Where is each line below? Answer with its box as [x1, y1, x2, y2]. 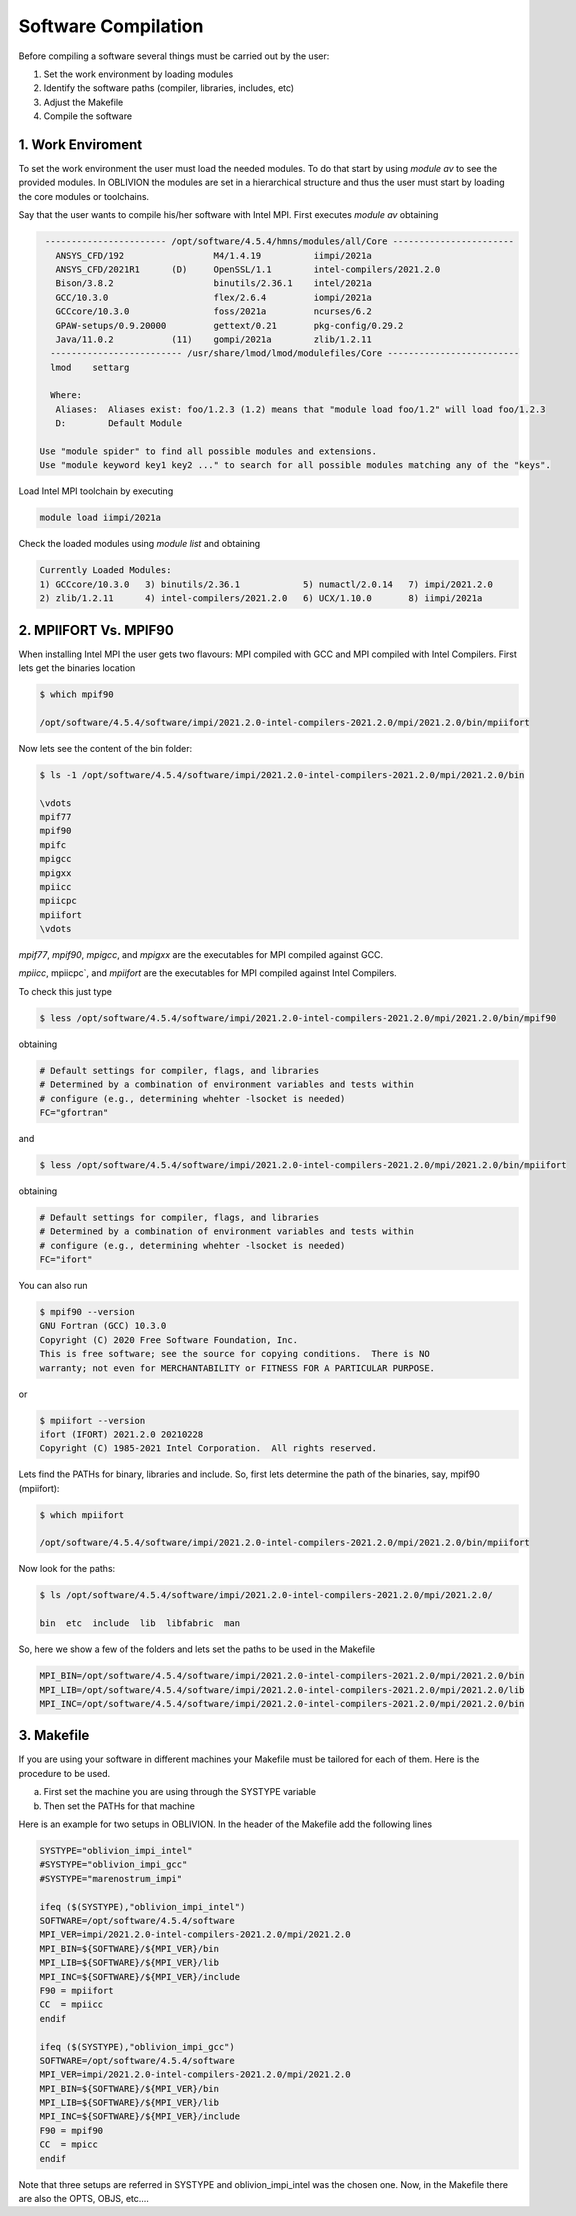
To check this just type [18, 985, 112, 997]
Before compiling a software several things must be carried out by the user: [18, 50, 330, 62]
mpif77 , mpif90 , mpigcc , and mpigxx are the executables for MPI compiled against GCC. [18, 949, 384, 961]
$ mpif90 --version [39, 1306, 135, 1318]
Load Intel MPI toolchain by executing [18, 485, 174, 497]
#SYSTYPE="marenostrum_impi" [39, 1873, 183, 1884]
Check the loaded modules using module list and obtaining [18, 538, 261, 550]
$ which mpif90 [39, 689, 114, 700]
